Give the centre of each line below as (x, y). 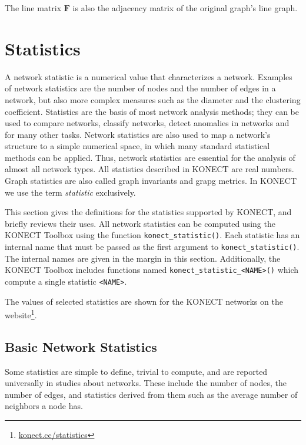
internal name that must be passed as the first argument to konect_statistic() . (152, 247)
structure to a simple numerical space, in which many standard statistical (137, 146)
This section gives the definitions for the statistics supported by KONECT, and (148, 212)
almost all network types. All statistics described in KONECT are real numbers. (149, 169)
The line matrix (33, 8)
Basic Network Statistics (81, 346)
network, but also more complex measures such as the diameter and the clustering (153, 99)
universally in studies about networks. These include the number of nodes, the (146, 383)
